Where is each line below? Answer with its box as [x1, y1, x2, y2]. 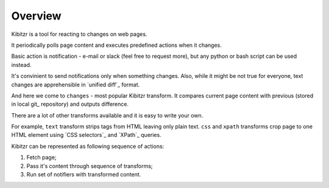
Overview [11, 9, 62, 23]
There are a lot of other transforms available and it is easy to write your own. [11, 111, 203, 119]
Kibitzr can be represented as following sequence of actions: [11, 142, 164, 150]
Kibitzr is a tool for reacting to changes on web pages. [11, 30, 147, 38]
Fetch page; [26, 154, 57, 161]
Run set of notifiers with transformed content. [26, 171, 141, 178]
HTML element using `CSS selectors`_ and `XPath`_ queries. [11, 131, 161, 139]
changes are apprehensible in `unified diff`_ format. [11, 81, 140, 88]
